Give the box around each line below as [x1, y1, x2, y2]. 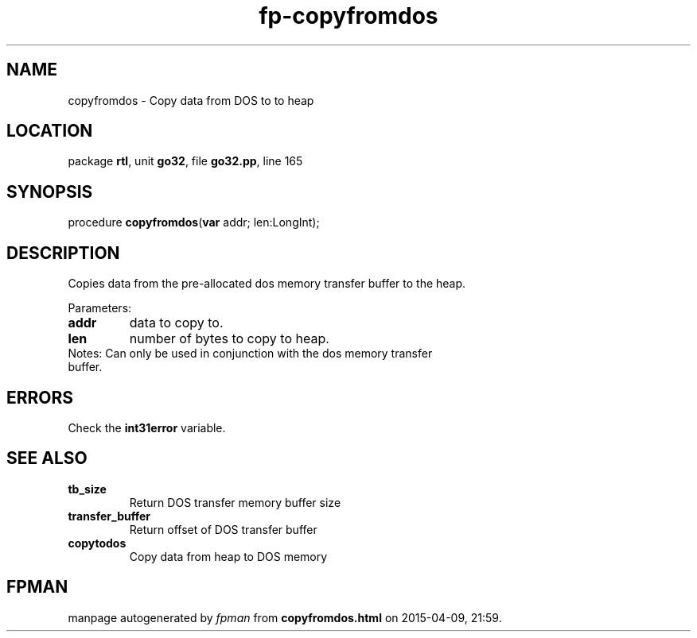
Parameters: [68, 301, 132, 315]
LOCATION [6, 121, 93, 141]
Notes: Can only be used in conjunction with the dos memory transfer [68, 346, 433, 361]
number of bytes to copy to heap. [129, 331, 329, 347]
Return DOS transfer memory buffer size [129, 495, 341, 509]
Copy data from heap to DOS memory [129, 549, 328, 563]
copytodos [68, 536, 127, 550]
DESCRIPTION [6, 242, 120, 263]
